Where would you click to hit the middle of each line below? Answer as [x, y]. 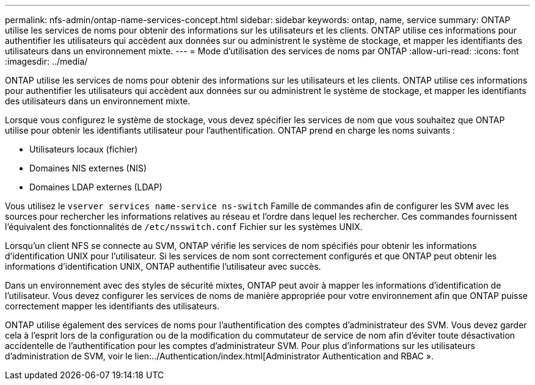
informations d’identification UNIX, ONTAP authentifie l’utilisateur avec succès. [163, 266]
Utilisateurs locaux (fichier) [84, 149]
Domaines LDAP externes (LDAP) [96, 187]
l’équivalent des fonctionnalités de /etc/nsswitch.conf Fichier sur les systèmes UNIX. [184, 227]
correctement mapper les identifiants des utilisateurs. [112, 306]
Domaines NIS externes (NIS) [88, 168]
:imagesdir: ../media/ [46, 61]
